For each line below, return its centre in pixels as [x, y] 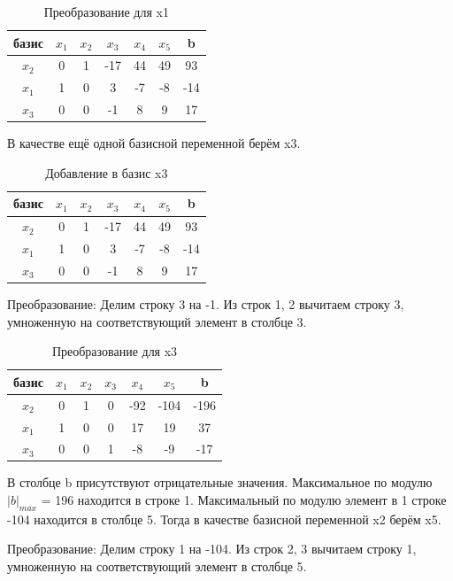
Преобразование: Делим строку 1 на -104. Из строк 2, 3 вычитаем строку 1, [212, 549]
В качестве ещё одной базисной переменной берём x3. [154, 143]
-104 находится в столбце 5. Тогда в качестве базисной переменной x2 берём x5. [224, 519]
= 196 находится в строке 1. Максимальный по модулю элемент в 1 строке [244, 500]
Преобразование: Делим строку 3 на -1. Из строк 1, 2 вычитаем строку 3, [206, 304]
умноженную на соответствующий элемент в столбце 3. [157, 321]
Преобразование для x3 [115, 351]
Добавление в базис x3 [107, 172]
